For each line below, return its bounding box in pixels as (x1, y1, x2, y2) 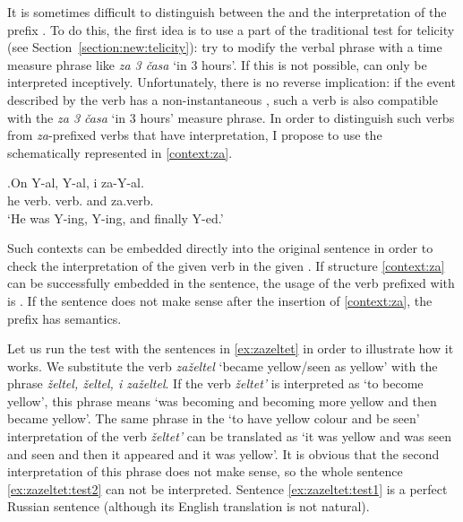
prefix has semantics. (7, 309, 122, 327)
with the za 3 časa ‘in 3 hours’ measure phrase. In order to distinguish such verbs (7, 108, 455, 126)
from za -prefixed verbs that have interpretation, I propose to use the (7, 126, 382, 144)
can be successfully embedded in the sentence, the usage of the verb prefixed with (7, 274, 455, 292)
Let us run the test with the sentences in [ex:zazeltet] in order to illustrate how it (7, 339, 454, 358)
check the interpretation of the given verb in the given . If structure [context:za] (7, 256, 445, 274)
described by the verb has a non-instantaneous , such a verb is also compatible (7, 90, 438, 109)
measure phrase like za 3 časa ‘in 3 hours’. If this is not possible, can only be (7, 55, 427, 74)
